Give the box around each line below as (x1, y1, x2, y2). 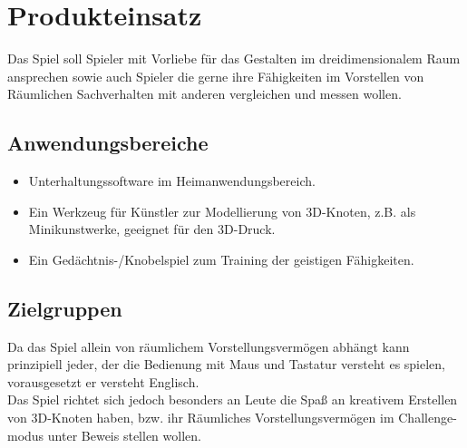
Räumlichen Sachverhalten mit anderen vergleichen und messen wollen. (7, 84, 402, 103)
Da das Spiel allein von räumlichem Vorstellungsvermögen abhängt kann (7, 336, 410, 355)
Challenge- (398, 408, 457, 427)
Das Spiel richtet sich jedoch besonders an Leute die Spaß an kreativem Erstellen (7, 390, 458, 409)
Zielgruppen (7, 294, 122, 322)
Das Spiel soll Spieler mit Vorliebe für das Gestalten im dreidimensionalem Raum (7, 49, 461, 68)
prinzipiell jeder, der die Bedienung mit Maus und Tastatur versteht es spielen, (7, 355, 446, 374)
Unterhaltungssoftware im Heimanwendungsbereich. (28, 171, 316, 190)
